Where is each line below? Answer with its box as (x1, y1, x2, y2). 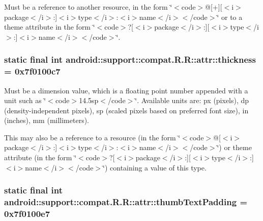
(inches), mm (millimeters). (4, 115, 90, 126)
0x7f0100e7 (4, 207, 50, 220)
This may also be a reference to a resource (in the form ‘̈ (4, 132, 181, 142)
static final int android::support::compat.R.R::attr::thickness (4, 53, 256, 66)
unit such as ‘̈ (4, 95, 46, 106)
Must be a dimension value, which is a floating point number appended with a (4, 85, 248, 95)
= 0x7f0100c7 (4, 65, 61, 78)
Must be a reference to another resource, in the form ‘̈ (4, 2, 172, 12)
